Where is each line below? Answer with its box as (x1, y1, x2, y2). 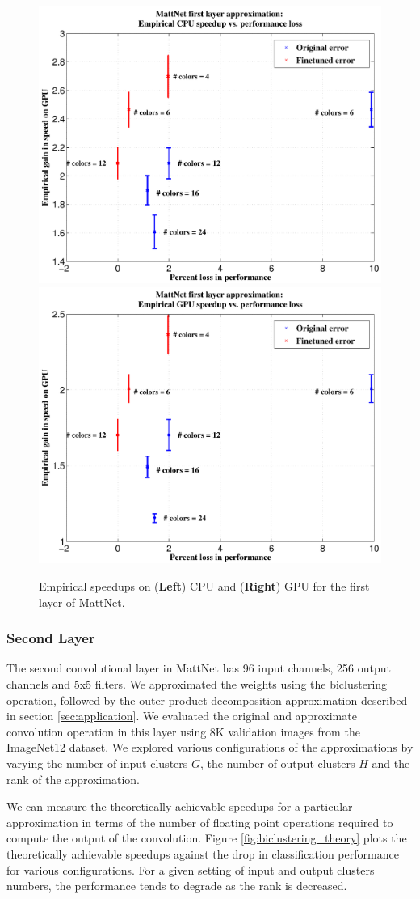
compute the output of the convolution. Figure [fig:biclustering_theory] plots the (6, 829, 407, 846)
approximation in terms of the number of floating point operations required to (6, 813, 393, 830)
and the (372, 755, 410, 771)
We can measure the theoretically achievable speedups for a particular (6, 798, 353, 815)
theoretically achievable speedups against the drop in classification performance (6, 845, 399, 862)
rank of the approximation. (6, 770, 141, 787)
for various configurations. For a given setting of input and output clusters (6, 861, 375, 878)
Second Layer (6, 628, 95, 648)
